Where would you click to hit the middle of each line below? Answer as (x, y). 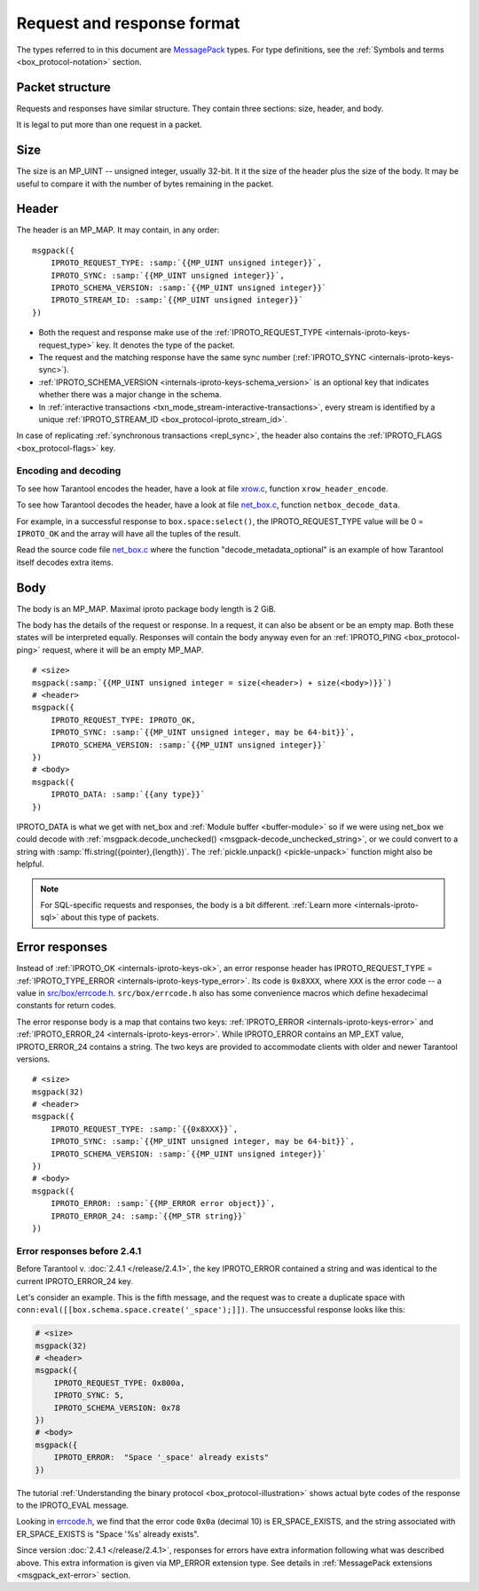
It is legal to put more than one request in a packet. (110, 125)
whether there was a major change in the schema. (130, 395)
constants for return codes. (67, 1006)
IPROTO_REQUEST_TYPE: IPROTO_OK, (123, 720)
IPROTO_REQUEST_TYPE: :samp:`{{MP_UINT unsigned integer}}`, (186, 263)
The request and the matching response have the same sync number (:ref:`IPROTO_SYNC (203, 357)
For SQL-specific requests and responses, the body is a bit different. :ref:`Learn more (196, 905)
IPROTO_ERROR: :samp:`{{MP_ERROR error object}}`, (163, 1203)
